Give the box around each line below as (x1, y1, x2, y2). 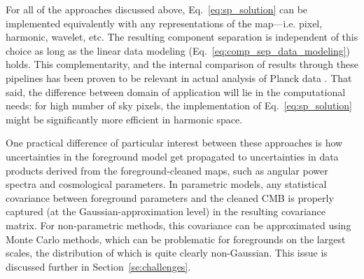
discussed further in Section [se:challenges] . (6, 259, 191, 273)
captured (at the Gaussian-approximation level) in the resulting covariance (6, 204, 326, 219)
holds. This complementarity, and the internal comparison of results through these (6, 57, 358, 72)
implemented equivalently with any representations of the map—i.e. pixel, (6, 15, 323, 30)
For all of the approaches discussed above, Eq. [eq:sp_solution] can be (6, 2, 308, 16)
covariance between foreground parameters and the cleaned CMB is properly (6, 190, 334, 205)
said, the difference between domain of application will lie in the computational (6, 84, 346, 99)
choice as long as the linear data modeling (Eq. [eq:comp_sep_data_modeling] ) (6, 43, 351, 57)
